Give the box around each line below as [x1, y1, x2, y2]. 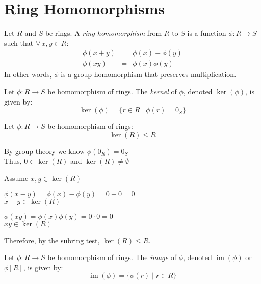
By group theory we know [4, 145, 85, 156]
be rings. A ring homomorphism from [45, 28, 162, 38]
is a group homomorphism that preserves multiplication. [61, 69, 237, 80]
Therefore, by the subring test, [4, 235, 100, 245]
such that [4, 37, 34, 48]
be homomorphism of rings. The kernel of [47, 86, 177, 96]
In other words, [4, 69, 52, 80]
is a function [187, 28, 226, 38]
